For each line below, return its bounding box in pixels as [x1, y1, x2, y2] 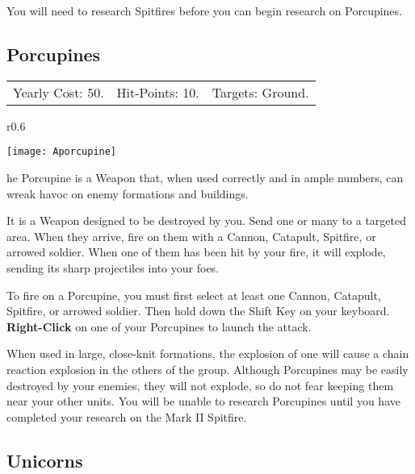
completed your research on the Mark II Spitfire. [6, 408, 247, 425]
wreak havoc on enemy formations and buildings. [6, 185, 249, 202]
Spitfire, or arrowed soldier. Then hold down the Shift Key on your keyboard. [6, 302, 390, 319]
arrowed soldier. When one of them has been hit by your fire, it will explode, [6, 243, 386, 260]
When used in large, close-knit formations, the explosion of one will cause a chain [6, 345, 409, 362]
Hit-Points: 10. [116, 82, 199, 102]
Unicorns [6, 447, 83, 472]
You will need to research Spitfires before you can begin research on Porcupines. [6, 2, 402, 19]
